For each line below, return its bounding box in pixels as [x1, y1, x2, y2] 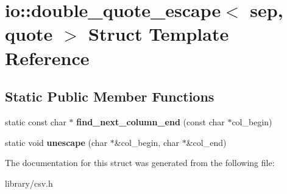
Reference [5, 45, 90, 70]
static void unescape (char [5, 136, 108, 148]
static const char [5, 115, 66, 128]
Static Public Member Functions [5, 87, 214, 106]
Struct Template [88, 21, 229, 46]
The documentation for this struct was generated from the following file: [5, 156, 275, 169]
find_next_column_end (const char [76, 115, 225, 128]
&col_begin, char [114, 136, 180, 148]
